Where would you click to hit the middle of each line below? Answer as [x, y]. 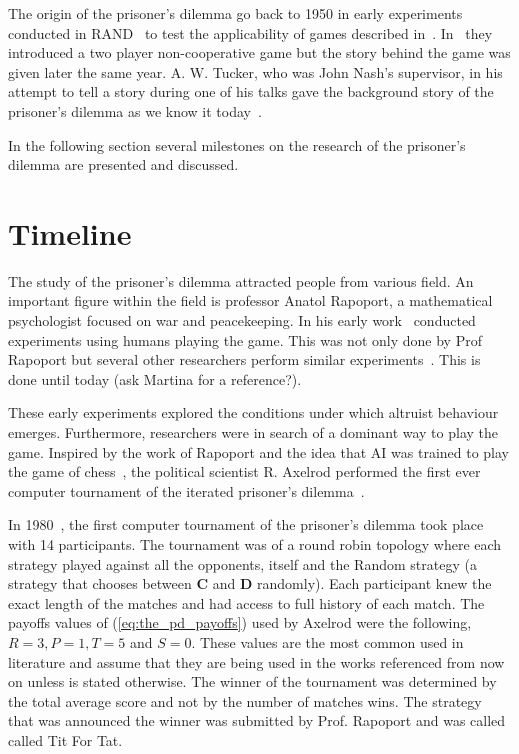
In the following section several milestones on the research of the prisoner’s [237, 144]
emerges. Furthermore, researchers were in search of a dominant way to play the [253, 432]
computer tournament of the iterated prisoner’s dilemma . [186, 490]
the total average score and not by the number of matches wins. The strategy [245, 700]
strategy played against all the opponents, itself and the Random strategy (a [242, 563]
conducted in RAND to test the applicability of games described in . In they [250, 32]
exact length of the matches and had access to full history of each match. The [246, 602]
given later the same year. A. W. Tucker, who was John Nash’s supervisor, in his [255, 71]
